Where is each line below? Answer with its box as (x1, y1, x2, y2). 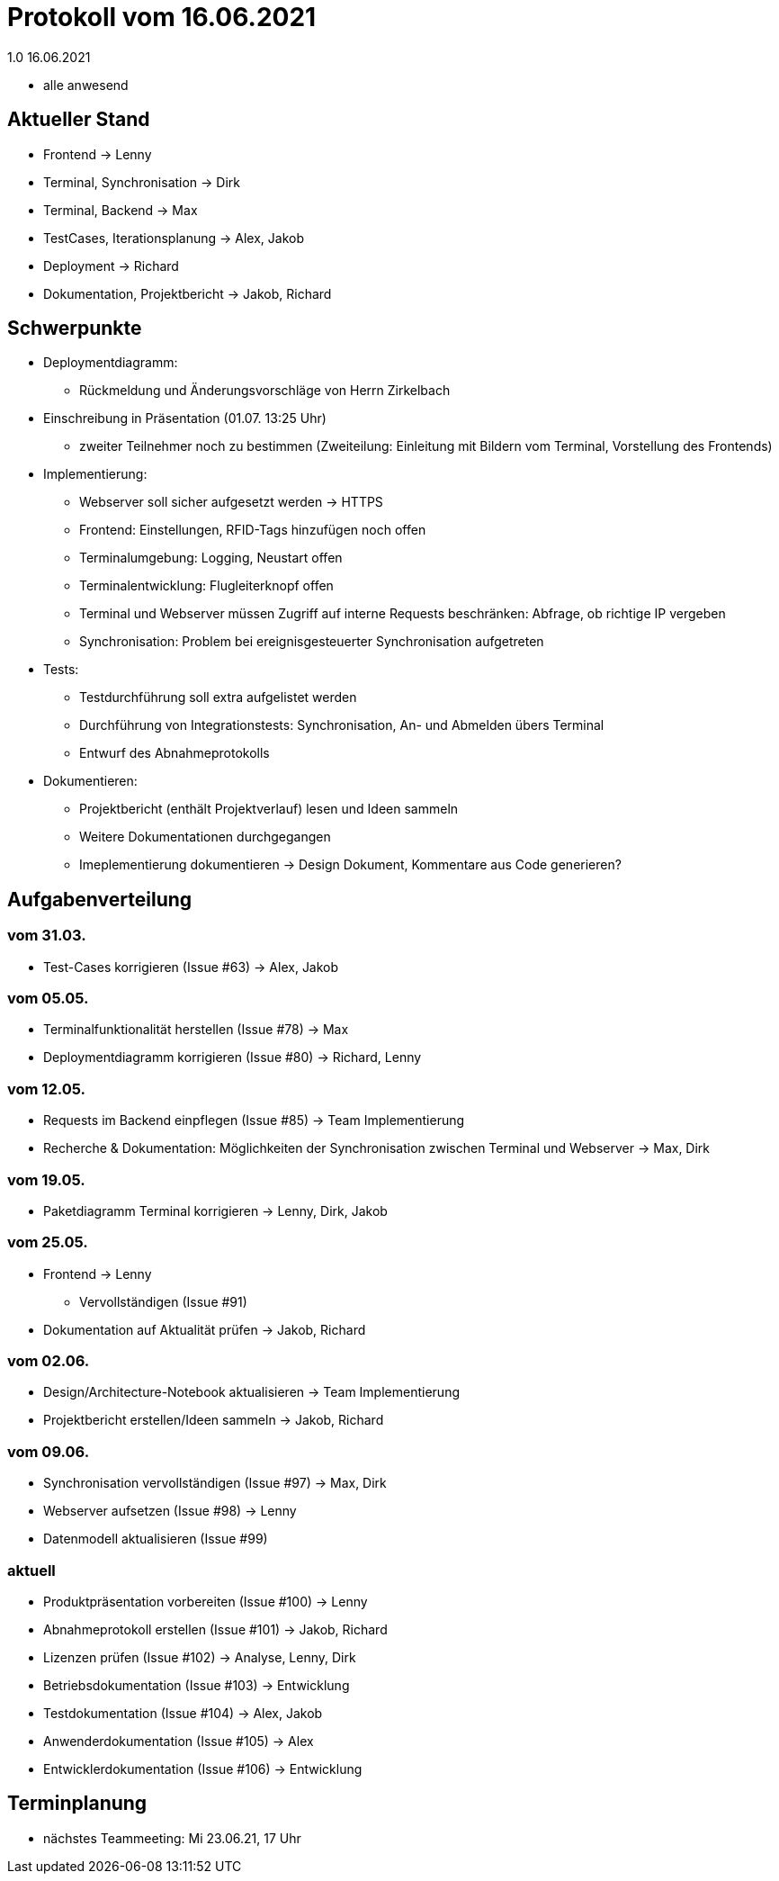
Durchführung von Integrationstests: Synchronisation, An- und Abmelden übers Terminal (79, 717, 604, 733)
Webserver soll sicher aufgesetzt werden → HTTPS (79, 494, 383, 510)
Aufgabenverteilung (7, 887, 193, 911)
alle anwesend (43, 76, 129, 93)
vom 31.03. (7, 926, 86, 945)
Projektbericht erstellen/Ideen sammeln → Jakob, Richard (43, 1412, 384, 1428)
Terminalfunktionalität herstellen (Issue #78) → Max (43, 1021, 349, 1038)
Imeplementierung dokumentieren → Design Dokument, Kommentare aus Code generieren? (79, 857, 622, 873)
